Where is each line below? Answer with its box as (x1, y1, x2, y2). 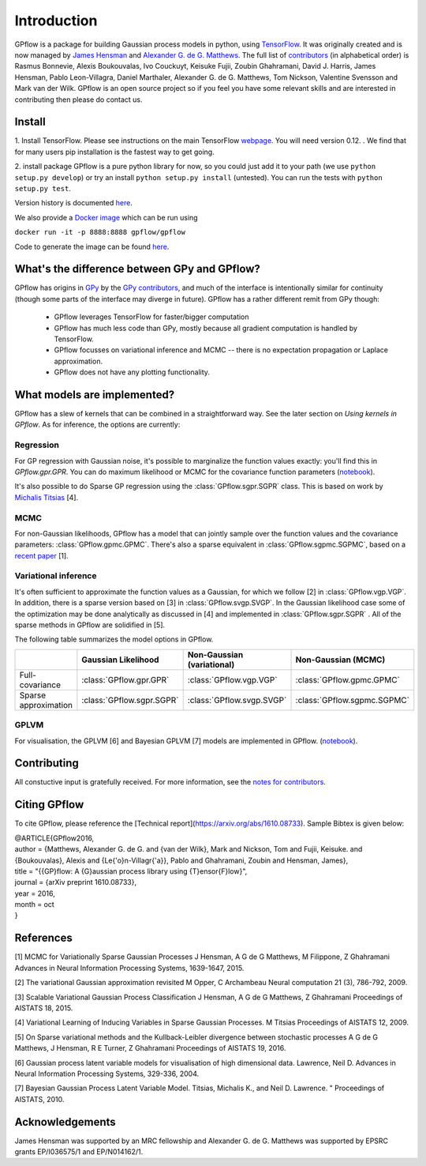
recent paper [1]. (14, 551, 69, 560)
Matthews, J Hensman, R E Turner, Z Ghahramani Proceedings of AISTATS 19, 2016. (14, 1044, 286, 1053)
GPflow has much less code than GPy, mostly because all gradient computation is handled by (54, 323, 358, 333)
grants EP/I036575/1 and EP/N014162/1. (14, 1146, 144, 1157)
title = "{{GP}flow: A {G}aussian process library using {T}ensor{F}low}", (14, 866, 248, 876)
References (14, 931, 73, 945)
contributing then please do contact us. (14, 95, 143, 104)
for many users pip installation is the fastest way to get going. (14, 147, 215, 156)
